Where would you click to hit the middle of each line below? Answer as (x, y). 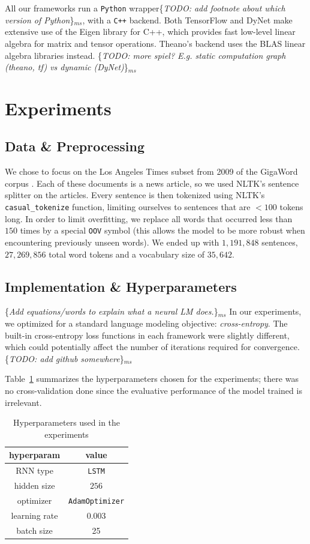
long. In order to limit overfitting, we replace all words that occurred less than (149, 218)
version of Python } (40, 20)
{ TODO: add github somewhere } (64, 358)
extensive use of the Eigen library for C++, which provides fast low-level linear (150, 32)
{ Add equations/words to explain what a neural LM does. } (112, 311)
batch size (34, 530)
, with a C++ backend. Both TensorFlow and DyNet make (187, 20)
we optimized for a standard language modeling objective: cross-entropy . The (146, 323)
